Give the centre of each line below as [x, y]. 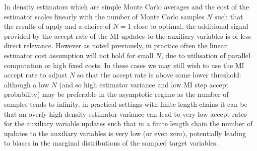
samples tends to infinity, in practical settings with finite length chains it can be [126, 104]
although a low [27, 84]
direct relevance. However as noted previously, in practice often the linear [116, 45]
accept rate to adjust [36, 75]
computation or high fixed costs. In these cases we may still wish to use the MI [124, 65]
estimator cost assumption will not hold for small [79, 55]
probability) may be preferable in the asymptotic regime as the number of [116, 94]
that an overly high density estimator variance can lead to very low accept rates [126, 113]
